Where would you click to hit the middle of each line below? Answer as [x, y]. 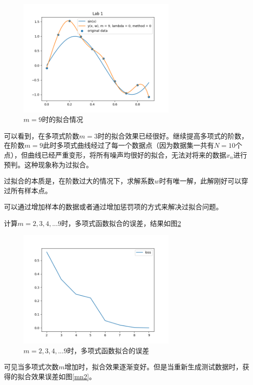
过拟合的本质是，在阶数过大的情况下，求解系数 [79, 181]
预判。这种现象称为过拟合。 [48, 164]
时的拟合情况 [62, 119]
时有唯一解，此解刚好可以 [200, 181]
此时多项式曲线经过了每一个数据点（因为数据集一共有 [128, 145]
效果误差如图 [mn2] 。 [63, 376]
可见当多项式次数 [31, 367]
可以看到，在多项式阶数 [42, 135]
